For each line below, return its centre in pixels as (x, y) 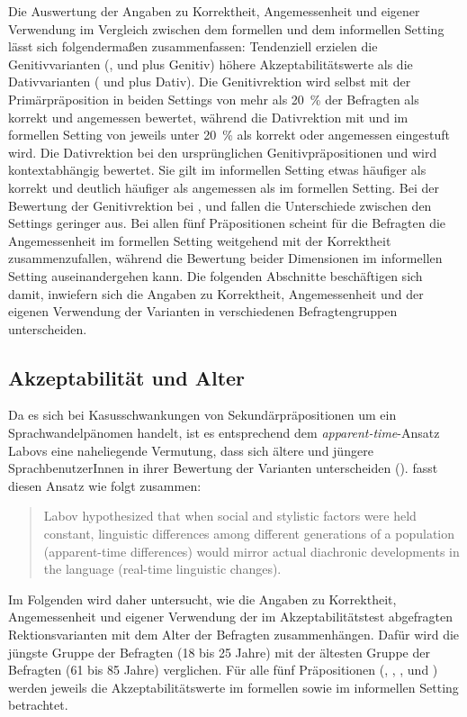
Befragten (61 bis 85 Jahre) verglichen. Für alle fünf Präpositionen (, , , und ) (223, 670)
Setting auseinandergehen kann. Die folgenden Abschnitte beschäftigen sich (216, 275)
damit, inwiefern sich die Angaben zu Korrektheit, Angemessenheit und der (216, 293)
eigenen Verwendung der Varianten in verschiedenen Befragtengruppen (203, 311)
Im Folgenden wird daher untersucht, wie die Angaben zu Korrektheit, (202, 599)
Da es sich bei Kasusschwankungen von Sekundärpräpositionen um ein (202, 415)
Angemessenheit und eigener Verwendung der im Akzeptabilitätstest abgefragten (230, 617)
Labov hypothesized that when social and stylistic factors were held (230, 516)
